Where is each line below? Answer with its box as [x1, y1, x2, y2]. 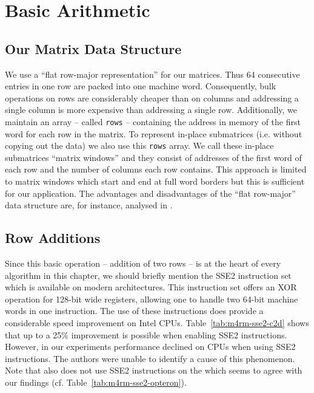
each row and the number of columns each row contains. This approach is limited [5, 163, 307, 176]
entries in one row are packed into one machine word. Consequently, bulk [5, 80, 276, 92]
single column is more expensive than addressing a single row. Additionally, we [5, 103, 298, 116]
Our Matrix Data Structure [5, 39, 182, 58]
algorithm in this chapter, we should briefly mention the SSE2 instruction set [5, 268, 292, 281]
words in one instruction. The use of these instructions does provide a [5, 304, 264, 317]
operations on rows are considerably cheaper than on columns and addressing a [5, 91, 299, 104]
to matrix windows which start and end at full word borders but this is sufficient [5, 175, 305, 188]
